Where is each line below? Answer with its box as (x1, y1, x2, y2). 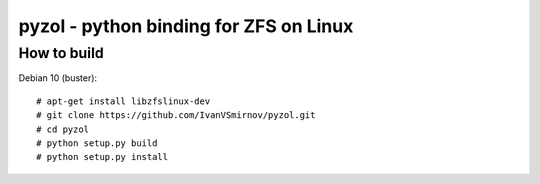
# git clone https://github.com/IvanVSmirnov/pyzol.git (36, 110, 316, 121)
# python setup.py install (36, 151, 169, 163)
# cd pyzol (36, 123, 90, 135)
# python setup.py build (36, 137, 158, 149)
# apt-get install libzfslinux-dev (36, 95, 211, 107)
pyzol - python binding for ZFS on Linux (18, 15, 354, 37)
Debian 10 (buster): (18, 72, 98, 84)
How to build (18, 44, 104, 62)
